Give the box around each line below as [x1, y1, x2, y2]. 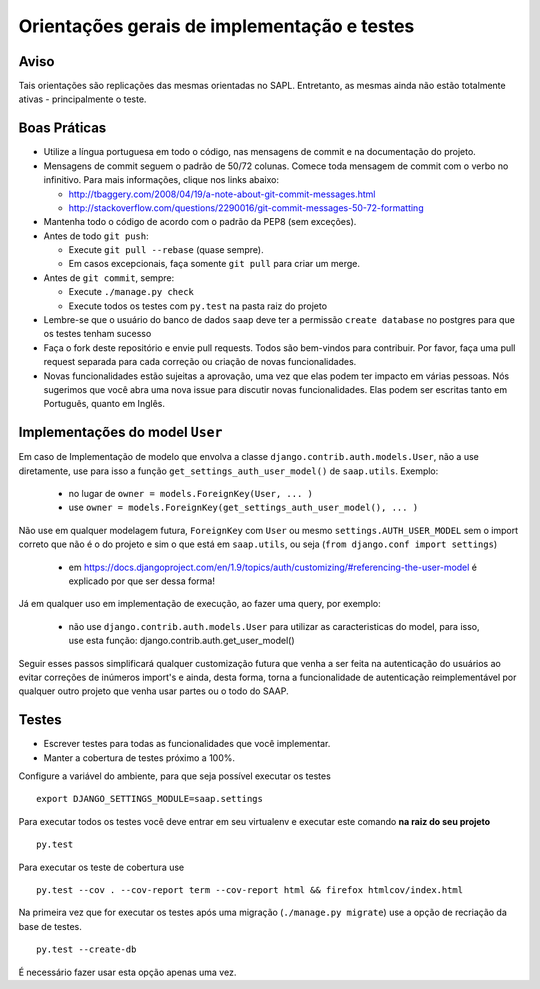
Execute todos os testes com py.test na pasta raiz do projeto [68, 300, 328, 312]
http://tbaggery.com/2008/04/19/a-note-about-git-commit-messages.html [68, 188, 376, 200]
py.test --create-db [36, 944, 137, 955]
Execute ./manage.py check [68, 286, 195, 298]
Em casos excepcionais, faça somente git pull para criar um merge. [68, 258, 360, 270]
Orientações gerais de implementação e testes [18, 15, 415, 37]
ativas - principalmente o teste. [18, 93, 147, 105]
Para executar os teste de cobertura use [18, 861, 185, 873]
